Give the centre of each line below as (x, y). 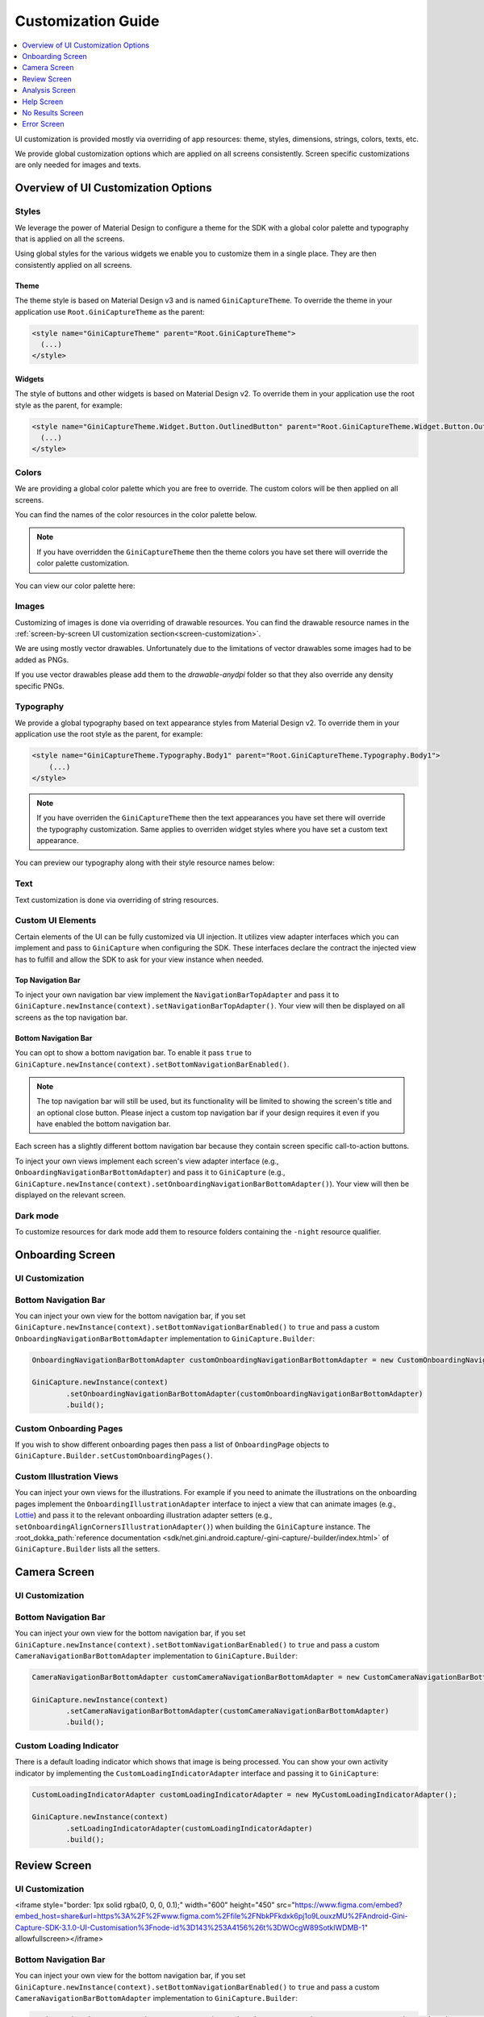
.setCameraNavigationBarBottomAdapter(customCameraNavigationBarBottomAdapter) (227, 1711)
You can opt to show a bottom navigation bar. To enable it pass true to (133, 1053)
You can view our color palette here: (75, 586)
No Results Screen (53, 112)
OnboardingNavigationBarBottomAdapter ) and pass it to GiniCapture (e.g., (150, 1172)
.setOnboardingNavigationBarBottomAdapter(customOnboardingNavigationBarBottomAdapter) (244, 1393)
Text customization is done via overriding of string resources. (117, 900)
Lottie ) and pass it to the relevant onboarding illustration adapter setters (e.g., (144, 1515)
